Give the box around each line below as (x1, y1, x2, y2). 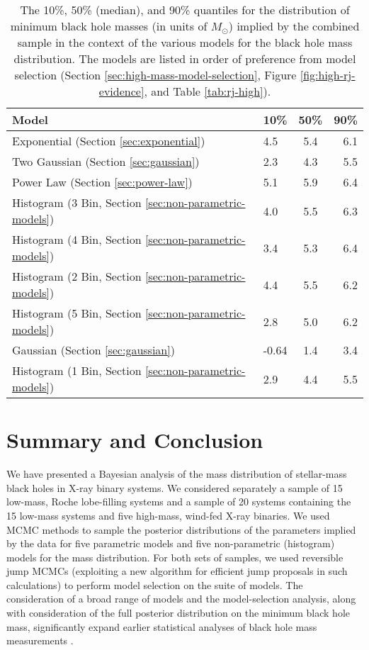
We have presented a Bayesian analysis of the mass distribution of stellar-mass (6, 466, 347, 481)
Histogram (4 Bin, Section (12, 231, 142, 247)
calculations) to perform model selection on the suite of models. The (6, 577, 303, 592)
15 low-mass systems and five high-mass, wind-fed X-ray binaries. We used (6, 508, 330, 522)
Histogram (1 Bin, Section (12, 362, 142, 379)
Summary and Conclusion (6, 425, 263, 454)
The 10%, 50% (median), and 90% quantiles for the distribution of (20, 1, 350, 18)
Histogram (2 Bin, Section (12, 268, 142, 284)
